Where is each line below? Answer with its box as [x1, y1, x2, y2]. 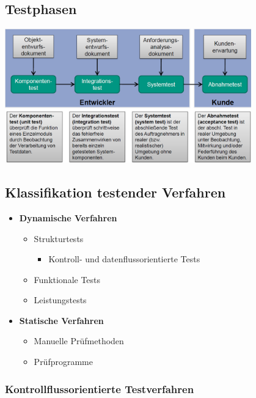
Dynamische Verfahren [19, 211, 117, 224]
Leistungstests [34, 293, 87, 306]
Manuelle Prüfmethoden [34, 334, 124, 347]
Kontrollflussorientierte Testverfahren [5, 381, 194, 396]
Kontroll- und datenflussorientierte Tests [48, 252, 200, 265]
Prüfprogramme [34, 355, 93, 368]
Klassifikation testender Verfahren [5, 183, 226, 202]
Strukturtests [34, 232, 84, 245]
